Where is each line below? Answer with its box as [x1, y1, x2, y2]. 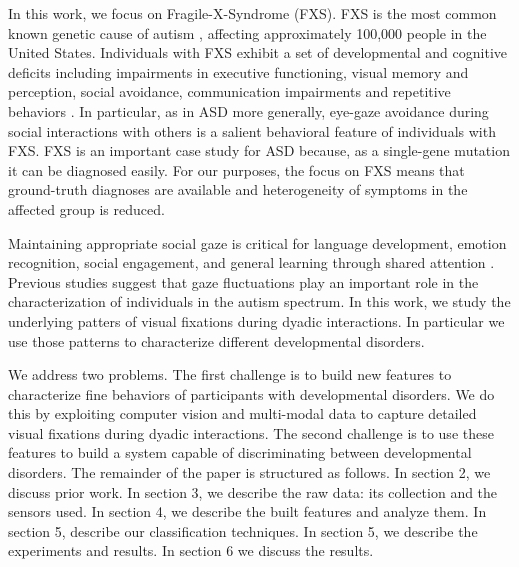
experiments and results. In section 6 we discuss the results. [8, 540, 374, 561]
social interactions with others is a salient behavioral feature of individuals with [8, 120, 496, 141]
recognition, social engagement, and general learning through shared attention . [8, 252, 495, 273]
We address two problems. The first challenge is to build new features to [8, 364, 452, 385]
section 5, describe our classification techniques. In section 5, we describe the [8, 520, 478, 541]
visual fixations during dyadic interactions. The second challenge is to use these [8, 422, 494, 443]
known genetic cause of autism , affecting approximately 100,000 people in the [8, 22, 487, 43]
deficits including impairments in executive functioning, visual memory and [8, 61, 469, 82]
